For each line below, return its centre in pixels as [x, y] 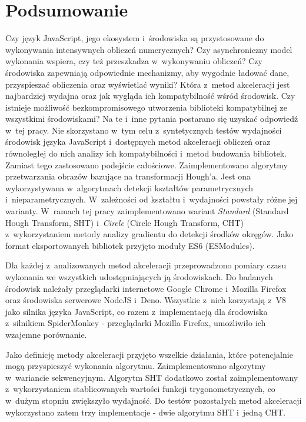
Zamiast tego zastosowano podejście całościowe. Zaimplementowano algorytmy [147, 165]
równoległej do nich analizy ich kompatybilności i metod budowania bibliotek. [146, 153]
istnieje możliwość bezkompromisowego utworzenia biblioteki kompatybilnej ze [146, 107]
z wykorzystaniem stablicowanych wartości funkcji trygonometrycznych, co [140, 389]
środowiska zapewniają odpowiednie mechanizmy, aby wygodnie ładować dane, [147, 72]
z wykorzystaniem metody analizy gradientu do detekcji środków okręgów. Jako [149, 234]
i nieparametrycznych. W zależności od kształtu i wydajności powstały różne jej [152, 199]
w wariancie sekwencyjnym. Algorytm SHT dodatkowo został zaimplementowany [152, 377]
